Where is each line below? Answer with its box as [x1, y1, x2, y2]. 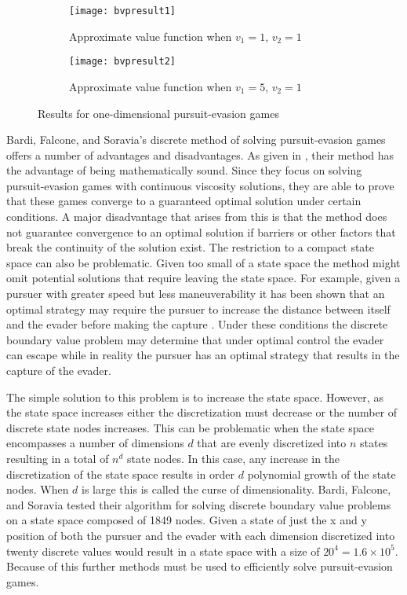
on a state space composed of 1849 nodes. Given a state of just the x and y [6, 512, 367, 528]
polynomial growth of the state [247, 465, 396, 482]
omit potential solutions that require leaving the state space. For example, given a [6, 270, 401, 286]
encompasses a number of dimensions [6, 435, 184, 451]
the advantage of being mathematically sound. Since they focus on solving [6, 162, 362, 178]
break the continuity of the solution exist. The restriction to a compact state [6, 239, 375, 255]
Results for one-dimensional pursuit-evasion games [38, 105, 279, 121]
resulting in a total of [6, 450, 109, 466]
